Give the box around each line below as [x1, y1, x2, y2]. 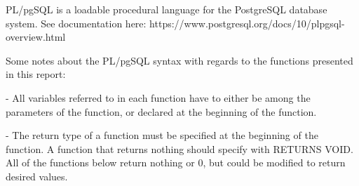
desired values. [6, 168, 68, 183]
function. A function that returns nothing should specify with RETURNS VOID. [6, 141, 353, 156]
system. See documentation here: [6, 15, 147, 30]
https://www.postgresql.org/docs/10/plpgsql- [149, 15, 345, 30]
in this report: [6, 67, 66, 81]
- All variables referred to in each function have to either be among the [6, 90, 311, 105]
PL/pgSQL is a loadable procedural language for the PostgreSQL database [6, 2, 327, 16]
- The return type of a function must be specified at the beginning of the [6, 128, 318, 142]
